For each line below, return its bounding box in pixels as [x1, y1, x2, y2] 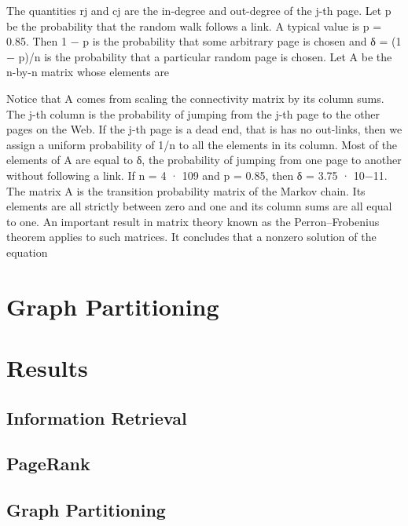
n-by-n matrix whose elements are [6, 64, 170, 80]
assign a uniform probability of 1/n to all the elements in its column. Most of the [6, 136, 398, 152]
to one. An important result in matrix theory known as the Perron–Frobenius [6, 213, 380, 229]
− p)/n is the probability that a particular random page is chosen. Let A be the [6, 48, 392, 64]
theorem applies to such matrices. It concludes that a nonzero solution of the [6, 228, 377, 245]
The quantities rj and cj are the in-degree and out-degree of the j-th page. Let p [6, 2, 391, 18]
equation [6, 243, 48, 260]
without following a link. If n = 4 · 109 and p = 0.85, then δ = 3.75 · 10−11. [6, 166, 388, 183]
